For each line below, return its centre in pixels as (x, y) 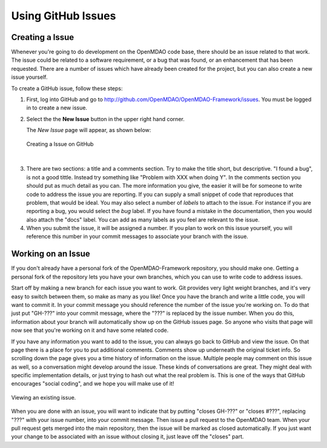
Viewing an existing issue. (44, 397)
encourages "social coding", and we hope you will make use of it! (93, 384)
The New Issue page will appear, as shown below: (89, 130)
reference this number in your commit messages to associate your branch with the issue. (137, 237)
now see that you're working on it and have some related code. (90, 331)
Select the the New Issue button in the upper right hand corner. (105, 119)
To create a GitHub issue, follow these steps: (67, 88)
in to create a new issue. (57, 108)
